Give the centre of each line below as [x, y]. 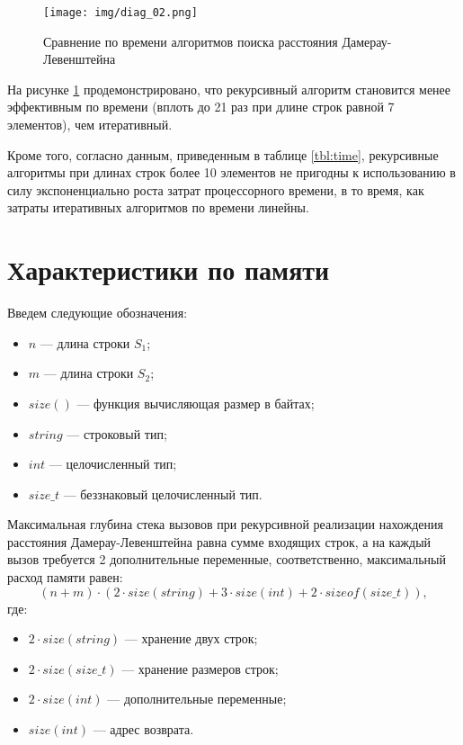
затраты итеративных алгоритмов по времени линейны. [158, 207]
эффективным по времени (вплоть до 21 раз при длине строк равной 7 [201, 107]
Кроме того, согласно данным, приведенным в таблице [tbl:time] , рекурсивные [223, 154]
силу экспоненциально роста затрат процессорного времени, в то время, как [216, 189]
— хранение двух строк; [191, 638]
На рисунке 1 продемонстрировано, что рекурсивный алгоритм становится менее [229, 89]
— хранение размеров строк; [200, 668]
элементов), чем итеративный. [90, 125]
